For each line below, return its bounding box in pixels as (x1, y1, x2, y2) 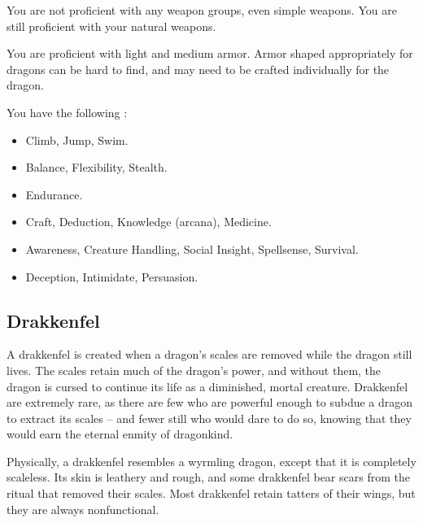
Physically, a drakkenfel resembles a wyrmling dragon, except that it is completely (7, 452, 416, 469)
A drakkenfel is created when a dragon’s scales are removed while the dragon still (7, 346, 412, 363)
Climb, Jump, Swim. (25, 131, 129, 148)
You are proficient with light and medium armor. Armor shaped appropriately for (7, 45, 413, 62)
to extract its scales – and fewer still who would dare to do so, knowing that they (7, 409, 412, 426)
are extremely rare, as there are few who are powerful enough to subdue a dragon (7, 394, 413, 411)
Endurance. (25, 185, 83, 203)
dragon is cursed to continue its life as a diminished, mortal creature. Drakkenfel (7, 377, 408, 394)
